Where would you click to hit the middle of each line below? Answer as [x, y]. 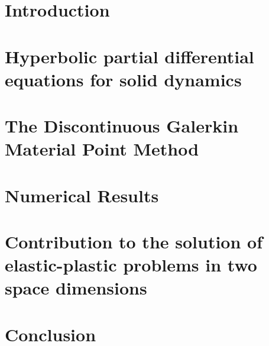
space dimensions [76, 288]
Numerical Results [82, 195]
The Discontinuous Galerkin [122, 126]
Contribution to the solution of [134, 242]
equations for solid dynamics [123, 79]
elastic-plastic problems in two [131, 265]
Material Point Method [102, 149]
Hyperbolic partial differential [129, 56]
